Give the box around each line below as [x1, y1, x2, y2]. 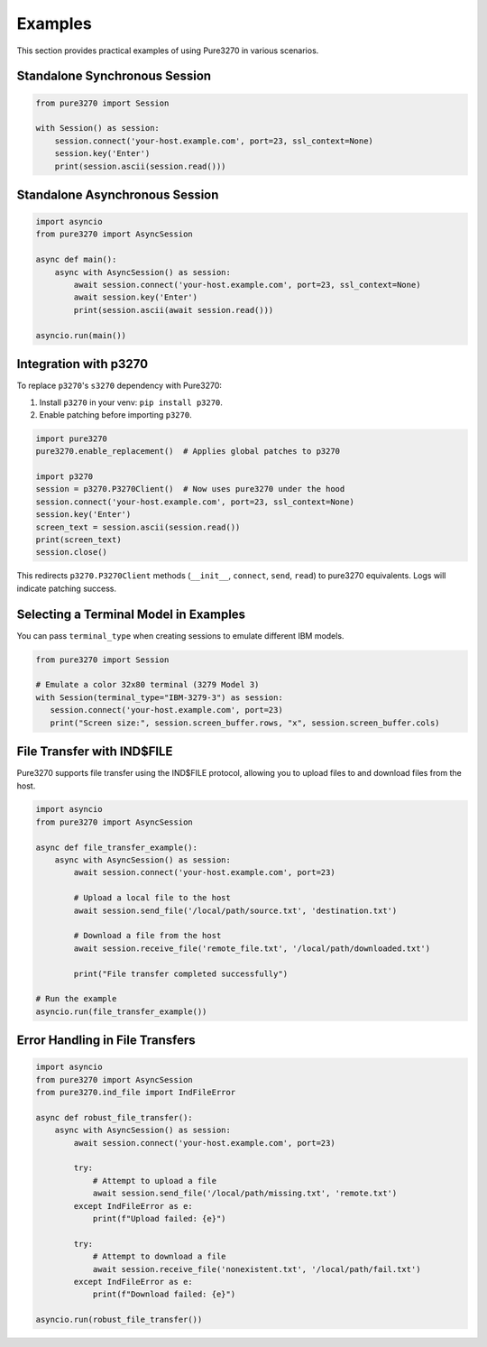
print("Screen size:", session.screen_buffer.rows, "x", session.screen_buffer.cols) [50, 717, 441, 728]
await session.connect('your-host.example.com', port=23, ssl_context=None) [73, 280, 421, 291]
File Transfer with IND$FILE [16, 744, 173, 760]
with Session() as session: [35, 123, 160, 134]
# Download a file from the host [73, 930, 222, 941]
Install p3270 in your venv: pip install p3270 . [39, 397, 223, 408]
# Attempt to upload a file [92, 1176, 216, 1186]
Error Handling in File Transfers [16, 1033, 196, 1048]
